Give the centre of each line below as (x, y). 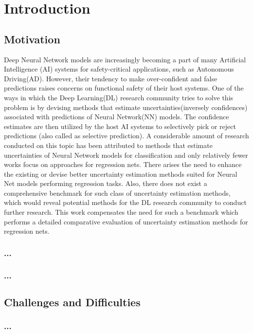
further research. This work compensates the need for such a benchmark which (121, 212)
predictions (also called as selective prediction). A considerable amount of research (126, 136)
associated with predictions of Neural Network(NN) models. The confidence (117, 117)
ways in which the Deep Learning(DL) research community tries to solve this (119, 97)
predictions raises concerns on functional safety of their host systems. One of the (124, 88)
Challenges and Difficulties (72, 302)
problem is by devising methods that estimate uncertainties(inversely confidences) (126, 107)
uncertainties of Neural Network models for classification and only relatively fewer (126, 155)
